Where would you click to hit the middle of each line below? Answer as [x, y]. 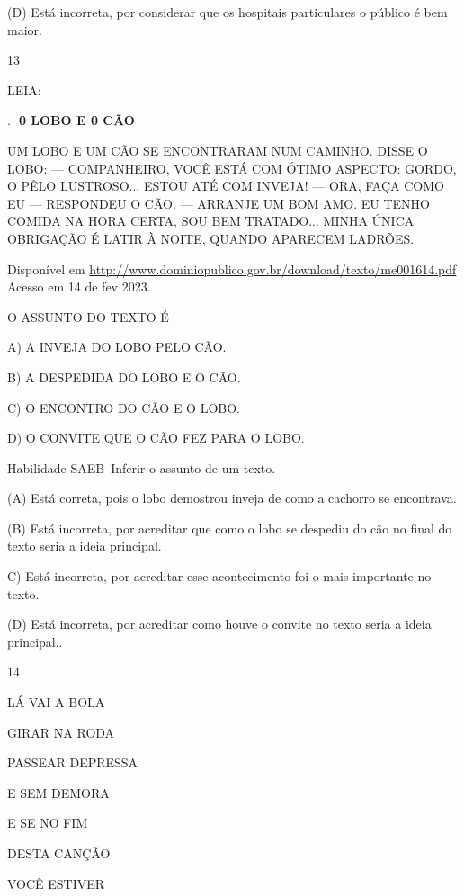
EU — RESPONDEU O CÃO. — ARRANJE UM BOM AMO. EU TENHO [219, 203]
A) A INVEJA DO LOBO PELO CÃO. [117, 347]
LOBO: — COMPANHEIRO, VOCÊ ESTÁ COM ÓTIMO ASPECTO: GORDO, [232, 168]
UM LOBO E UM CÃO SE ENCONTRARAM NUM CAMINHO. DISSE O [218, 150]
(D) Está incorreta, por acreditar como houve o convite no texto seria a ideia [219, 624]
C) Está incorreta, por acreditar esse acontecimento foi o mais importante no [219, 576]
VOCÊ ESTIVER [56, 883]
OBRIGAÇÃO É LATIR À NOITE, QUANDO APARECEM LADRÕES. [211, 238]
